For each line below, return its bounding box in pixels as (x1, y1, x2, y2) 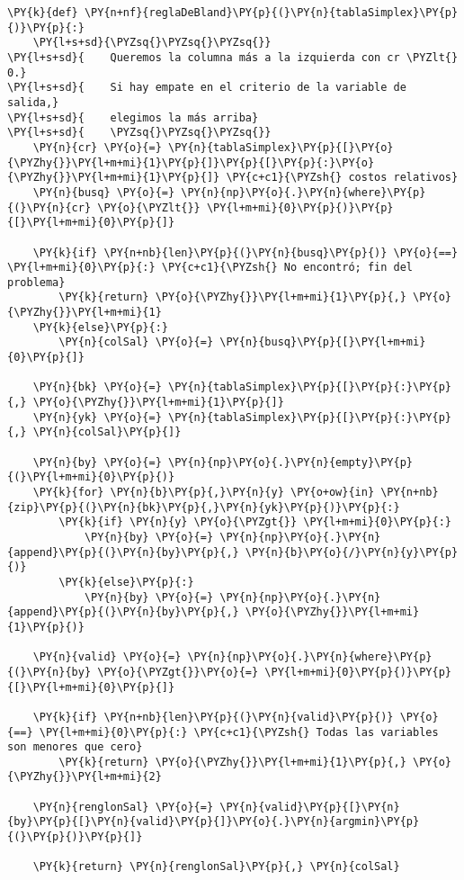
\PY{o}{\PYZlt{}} (97, 201, 201, 214)
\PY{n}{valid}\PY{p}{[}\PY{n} (219, 800, 400, 813)
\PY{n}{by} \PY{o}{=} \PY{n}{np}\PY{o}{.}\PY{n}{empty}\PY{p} (32, 455, 414, 469)
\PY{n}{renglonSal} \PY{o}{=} (32, 800, 214, 813)
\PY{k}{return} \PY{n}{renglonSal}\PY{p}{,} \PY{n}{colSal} (32, 860, 400, 874)
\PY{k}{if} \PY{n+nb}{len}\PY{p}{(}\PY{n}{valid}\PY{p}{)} (32, 710, 394, 723)
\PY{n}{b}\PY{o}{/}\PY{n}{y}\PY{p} (245, 545, 459, 559)
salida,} (7, 95, 59, 109)
